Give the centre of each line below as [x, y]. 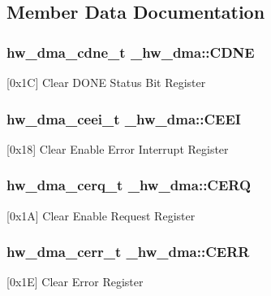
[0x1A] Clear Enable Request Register [101, 215]
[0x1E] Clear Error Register [75, 282]
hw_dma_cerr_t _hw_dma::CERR [128, 252]
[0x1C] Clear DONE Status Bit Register [106, 82]
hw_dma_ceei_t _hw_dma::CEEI [124, 118]
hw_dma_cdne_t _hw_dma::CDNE [131, 52]
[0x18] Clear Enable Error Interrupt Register [118, 148]
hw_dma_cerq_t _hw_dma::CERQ [129, 185]
